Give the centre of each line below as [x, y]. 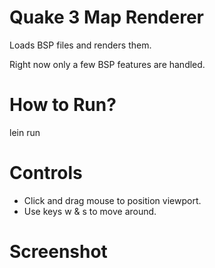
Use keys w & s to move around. [90, 211]
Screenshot [58, 252]
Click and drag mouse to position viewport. [112, 200]
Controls [46, 173]
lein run [25, 132]
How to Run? [63, 105]
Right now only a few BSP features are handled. [107, 64]
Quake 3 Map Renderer [106, 17]
